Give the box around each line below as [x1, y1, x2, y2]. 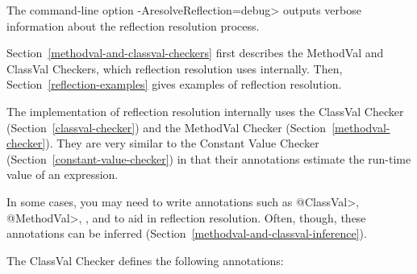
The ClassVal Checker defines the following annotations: [6, 251, 284, 268]
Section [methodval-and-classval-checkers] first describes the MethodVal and [6, 44, 384, 61]
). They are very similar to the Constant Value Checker [45, 135, 319, 152]
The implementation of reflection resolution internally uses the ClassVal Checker [6, 102, 404, 119]
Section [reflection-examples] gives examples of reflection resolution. [6, 76, 342, 93]
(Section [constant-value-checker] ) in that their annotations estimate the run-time [6, 150, 411, 167]
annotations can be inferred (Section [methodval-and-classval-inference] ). [6, 225, 367, 242]
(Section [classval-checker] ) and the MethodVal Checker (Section [6, 118, 327, 135]
